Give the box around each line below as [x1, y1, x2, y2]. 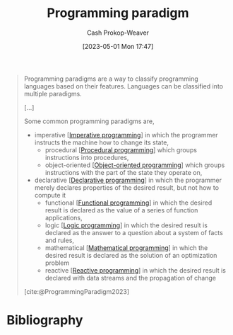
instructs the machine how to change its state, [34, 138, 169, 147]
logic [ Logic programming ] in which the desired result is [44, 221, 208, 229]
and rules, [44, 236, 75, 244]
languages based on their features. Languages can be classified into [23, 81, 224, 90]
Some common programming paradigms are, [23, 117, 155, 125]
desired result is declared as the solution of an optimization [44, 251, 217, 259]
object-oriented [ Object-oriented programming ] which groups [44, 161, 225, 169]
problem [44, 259, 70, 267]
